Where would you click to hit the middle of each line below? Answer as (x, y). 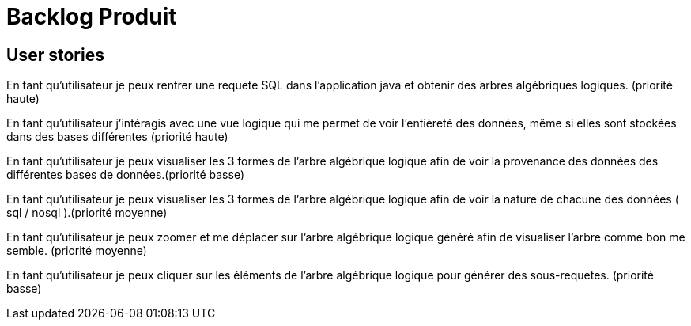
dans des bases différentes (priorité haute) (117, 137)
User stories (55, 55)
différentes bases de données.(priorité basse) (125, 175)
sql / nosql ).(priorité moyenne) (87, 213)
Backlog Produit (92, 17)
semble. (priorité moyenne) (77, 251)
